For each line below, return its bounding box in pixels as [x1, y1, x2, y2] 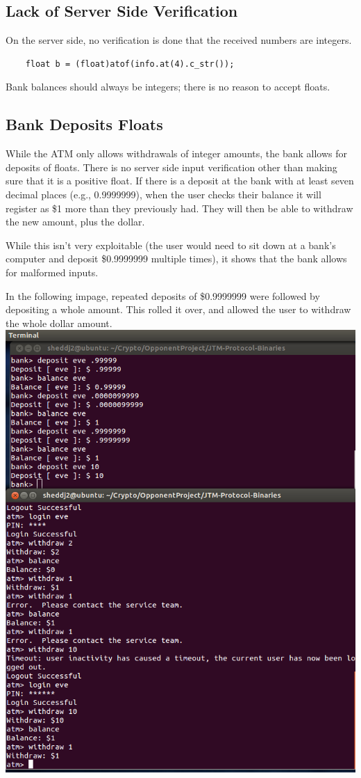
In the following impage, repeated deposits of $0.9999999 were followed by [6, 288, 320, 303]
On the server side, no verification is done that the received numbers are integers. [6, 33, 352, 47]
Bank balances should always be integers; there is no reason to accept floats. [6, 79, 330, 94]
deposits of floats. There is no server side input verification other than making [6, 159, 337, 174]
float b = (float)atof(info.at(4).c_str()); [25, 58, 235, 69]
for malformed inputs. [6, 264, 99, 279]
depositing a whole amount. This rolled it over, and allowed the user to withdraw [6, 302, 351, 317]
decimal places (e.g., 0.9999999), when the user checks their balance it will [6, 186, 321, 201]
